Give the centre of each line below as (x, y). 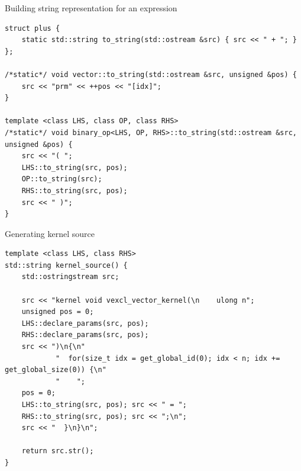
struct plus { (33, 28)
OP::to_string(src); (62, 179)
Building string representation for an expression (91, 8)
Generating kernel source (50, 233)
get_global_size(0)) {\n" (56, 370)
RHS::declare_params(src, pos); (85, 335)
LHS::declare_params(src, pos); (85, 323)
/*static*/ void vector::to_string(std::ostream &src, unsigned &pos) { (151, 74)
